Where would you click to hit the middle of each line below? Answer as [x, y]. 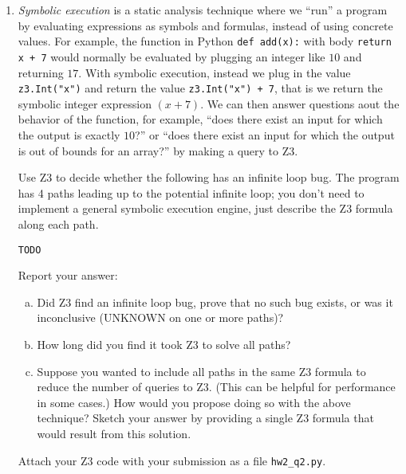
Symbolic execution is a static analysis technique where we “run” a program [203, 10]
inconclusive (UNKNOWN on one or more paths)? [160, 317]
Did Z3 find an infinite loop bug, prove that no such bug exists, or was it [215, 302]
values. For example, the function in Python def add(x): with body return [205, 41]
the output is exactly [69, 134]
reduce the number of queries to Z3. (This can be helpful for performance [216, 387]
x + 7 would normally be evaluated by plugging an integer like [171, 56]
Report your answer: [68, 275]
